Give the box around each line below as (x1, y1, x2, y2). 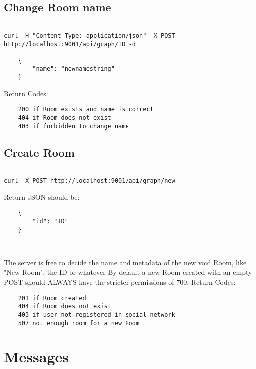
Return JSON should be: (4, 191, 80, 202)
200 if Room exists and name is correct (18, 106, 154, 113)
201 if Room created (18, 294, 86, 302)
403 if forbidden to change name (18, 122, 129, 130)
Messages (4, 346, 69, 367)
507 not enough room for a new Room (18, 319, 140, 327)
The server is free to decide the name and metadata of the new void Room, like (4, 257, 247, 267)
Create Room (4, 144, 75, 160)
